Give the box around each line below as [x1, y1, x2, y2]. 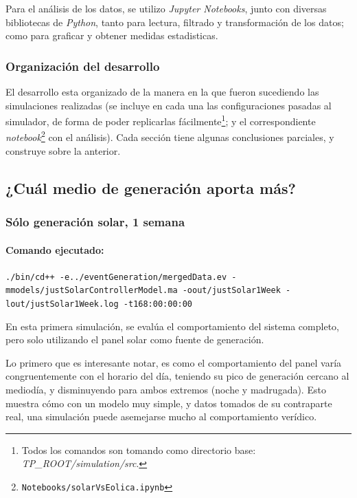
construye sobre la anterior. [5, 143, 121, 158]
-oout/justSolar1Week [182, 285, 281, 296]
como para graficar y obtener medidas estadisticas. [5, 28, 218, 43]
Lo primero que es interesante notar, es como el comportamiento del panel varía [5, 355, 342, 369]
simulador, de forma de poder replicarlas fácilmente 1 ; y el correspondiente [5, 112, 316, 128]
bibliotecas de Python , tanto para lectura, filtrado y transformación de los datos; [5, 14, 344, 29]
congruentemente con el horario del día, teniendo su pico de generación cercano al [5, 369, 349, 383]
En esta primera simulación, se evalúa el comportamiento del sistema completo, [5, 318, 339, 333]
